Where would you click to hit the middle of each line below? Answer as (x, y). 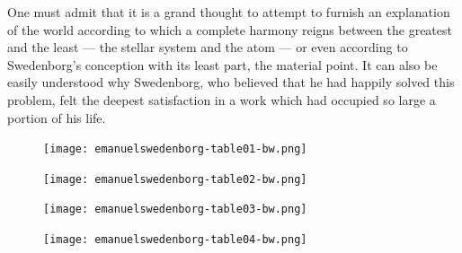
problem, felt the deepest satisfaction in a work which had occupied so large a (222, 99)
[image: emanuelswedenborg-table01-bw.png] (175, 149)
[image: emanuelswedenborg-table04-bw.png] (175, 240)
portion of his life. (57, 117)
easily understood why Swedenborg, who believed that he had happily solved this (231, 82)
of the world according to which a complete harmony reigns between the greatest (230, 29)
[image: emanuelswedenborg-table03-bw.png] (175, 209)
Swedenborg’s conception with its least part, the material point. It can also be (222, 64)
